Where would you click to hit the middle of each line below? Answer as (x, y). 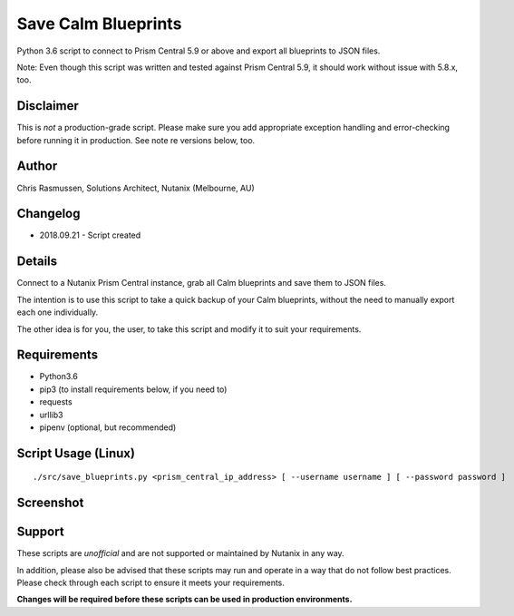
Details (37, 262)
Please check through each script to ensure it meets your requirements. (151, 583)
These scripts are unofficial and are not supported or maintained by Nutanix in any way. (180, 553)
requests (56, 402)
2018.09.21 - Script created (90, 235)
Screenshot (50, 503)
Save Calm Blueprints (99, 24)
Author (37, 166)
